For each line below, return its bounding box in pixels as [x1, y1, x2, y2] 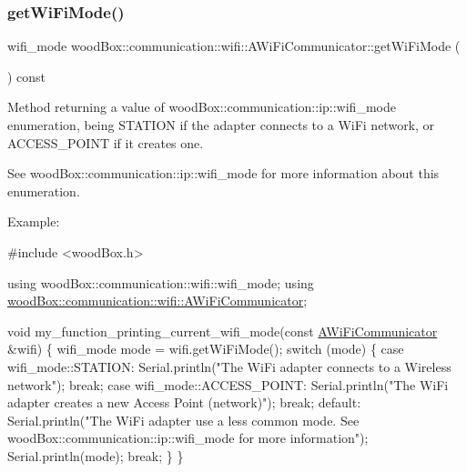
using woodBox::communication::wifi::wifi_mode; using [7, 273, 314, 292]
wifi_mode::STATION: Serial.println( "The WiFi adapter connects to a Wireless [7, 357, 452, 376]
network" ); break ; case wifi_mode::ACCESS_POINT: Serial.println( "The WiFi [7, 375, 449, 394]
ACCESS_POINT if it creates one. [7, 133, 204, 152]
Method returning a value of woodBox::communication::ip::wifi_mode [7, 97, 396, 116]
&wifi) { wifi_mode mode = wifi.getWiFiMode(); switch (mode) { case [7, 339, 404, 358]
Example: [7, 212, 60, 231]
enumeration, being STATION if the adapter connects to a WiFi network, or [7, 115, 435, 134]
